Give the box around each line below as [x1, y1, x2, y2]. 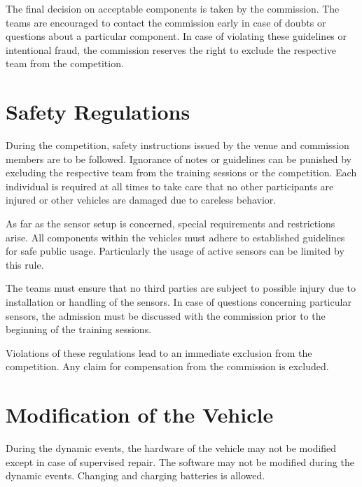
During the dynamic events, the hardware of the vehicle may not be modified [6, 441, 337, 456]
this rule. [6, 257, 44, 271]
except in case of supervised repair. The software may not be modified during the [6, 454, 354, 469]
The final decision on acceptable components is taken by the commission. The [6, 1, 340, 15]
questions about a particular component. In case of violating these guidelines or [6, 29, 347, 43]
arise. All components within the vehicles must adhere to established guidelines [6, 230, 345, 244]
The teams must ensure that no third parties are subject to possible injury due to [6, 281, 356, 295]
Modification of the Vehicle [6, 400, 274, 429]
